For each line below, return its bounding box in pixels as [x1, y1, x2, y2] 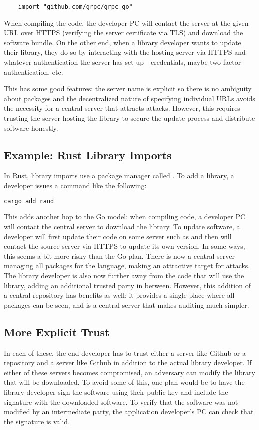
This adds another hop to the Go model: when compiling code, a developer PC [4, 211, 246, 222]
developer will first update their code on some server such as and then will [4, 231, 232, 241]
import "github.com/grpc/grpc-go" [18, 3, 133, 10]
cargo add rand [4, 197, 54, 205]
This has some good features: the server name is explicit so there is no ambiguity [4, 83, 252, 94]
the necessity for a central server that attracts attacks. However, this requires [4, 103, 240, 113]
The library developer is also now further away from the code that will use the [4, 270, 244, 281]
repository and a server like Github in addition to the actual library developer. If [4, 357, 252, 368]
